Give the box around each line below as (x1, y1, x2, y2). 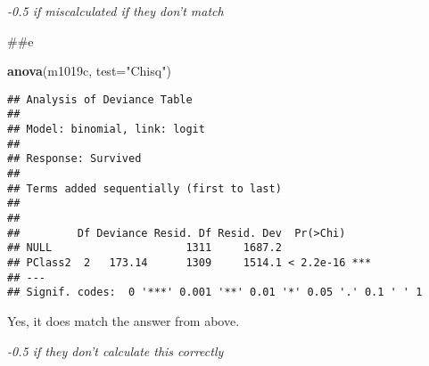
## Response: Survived (7, 152, 142, 166)
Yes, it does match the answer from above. (7, 311, 240, 329)
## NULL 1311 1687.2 (7, 241, 282, 255)
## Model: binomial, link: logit (7, 123, 205, 136)
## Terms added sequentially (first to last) (7, 182, 282, 195)
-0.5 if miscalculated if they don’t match (7, 2, 224, 20)
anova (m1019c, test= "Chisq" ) (7, 61, 171, 80)
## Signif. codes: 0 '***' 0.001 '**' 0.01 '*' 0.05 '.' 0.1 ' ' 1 (7, 286, 423, 299)
